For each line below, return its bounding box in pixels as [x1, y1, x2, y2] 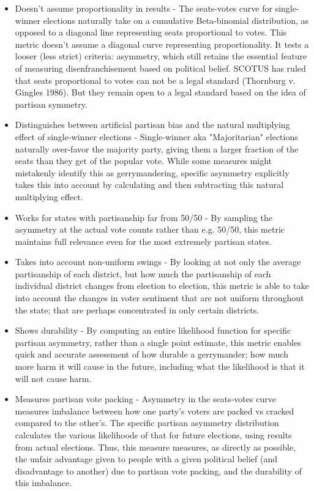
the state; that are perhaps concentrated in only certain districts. [15, 303, 260, 316]
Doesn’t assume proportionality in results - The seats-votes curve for [15, 2, 272, 14]
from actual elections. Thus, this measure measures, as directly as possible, [15, 440, 296, 453]
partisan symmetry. [15, 97, 88, 110]
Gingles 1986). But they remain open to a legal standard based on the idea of [15, 86, 306, 99]
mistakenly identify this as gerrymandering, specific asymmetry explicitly [15, 166, 290, 179]
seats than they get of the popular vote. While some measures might [15, 154, 272, 167]
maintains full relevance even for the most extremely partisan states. [15, 234, 272, 247]
